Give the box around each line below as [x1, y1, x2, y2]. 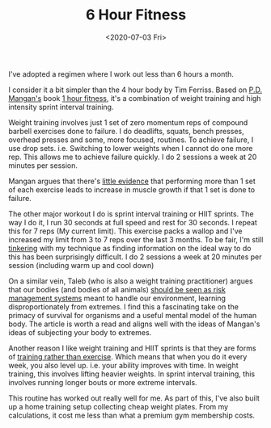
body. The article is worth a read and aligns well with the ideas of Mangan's [8, 319, 260, 329]
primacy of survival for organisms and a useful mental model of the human [8, 310, 257, 320]
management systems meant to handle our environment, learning [8, 293, 227, 303]
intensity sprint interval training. [8, 102, 114, 111]
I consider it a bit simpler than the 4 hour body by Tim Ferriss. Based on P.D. [8, 85, 263, 94]
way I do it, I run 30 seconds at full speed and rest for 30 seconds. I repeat [8, 217, 257, 227]
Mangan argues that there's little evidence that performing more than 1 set [8, 176, 256, 186]
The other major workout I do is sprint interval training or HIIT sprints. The [8, 208, 254, 219]
